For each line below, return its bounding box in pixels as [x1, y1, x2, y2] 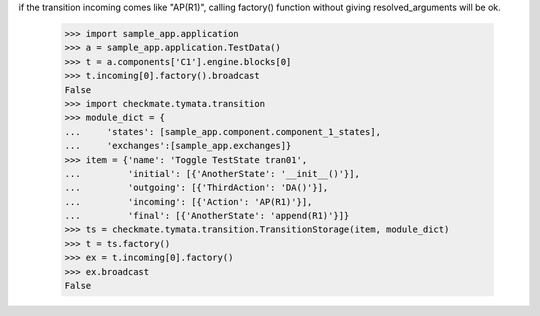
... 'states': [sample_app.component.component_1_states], [64, 126, 382, 137]
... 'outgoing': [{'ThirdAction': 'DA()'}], [64, 182, 329, 194]
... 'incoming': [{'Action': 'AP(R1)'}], [64, 196, 313, 207]
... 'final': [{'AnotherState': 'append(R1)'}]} [64, 210, 350, 222]
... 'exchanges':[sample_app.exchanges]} [64, 140, 292, 152]
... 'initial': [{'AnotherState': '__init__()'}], [64, 168, 360, 179]
